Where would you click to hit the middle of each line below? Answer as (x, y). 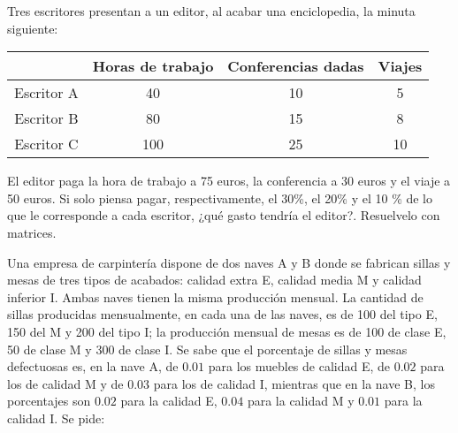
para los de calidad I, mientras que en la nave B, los (294, 383)
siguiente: (33, 28)
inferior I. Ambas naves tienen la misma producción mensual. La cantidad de (215, 296)
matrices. (32, 232)
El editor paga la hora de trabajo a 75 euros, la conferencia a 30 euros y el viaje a (229, 181)
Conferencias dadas (296, 66)
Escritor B (46, 118)
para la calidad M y (301, 401)
